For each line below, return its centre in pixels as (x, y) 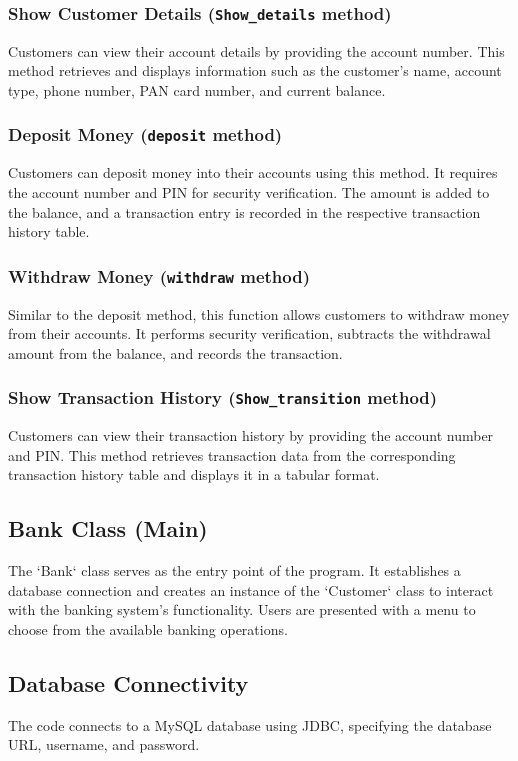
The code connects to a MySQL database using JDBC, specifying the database (250, 724)
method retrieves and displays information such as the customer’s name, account (255, 70)
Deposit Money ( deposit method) (145, 134)
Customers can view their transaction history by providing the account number (251, 435)
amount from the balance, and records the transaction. (175, 352)
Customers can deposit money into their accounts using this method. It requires (253, 172)
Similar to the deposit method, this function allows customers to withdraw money (259, 313)
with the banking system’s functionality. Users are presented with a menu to (242, 609)
